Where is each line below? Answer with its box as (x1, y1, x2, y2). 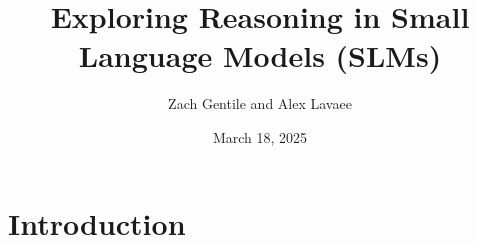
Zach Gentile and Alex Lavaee (168, 93, 352, 114)
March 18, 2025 (212, 126, 308, 147)
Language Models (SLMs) (78, 35, 442, 76)
